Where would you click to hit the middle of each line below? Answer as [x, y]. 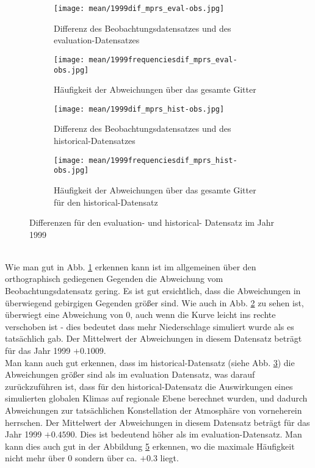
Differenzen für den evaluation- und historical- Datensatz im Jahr [152, 222]
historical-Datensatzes [95, 140]
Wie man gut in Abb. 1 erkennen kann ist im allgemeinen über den [131, 266]
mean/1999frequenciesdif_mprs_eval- [163, 59]
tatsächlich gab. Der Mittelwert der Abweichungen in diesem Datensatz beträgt [154, 338]
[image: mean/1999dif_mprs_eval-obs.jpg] [139, 9]
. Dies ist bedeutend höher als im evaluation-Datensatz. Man [188, 434]
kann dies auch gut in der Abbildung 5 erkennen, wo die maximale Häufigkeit [150, 446]
